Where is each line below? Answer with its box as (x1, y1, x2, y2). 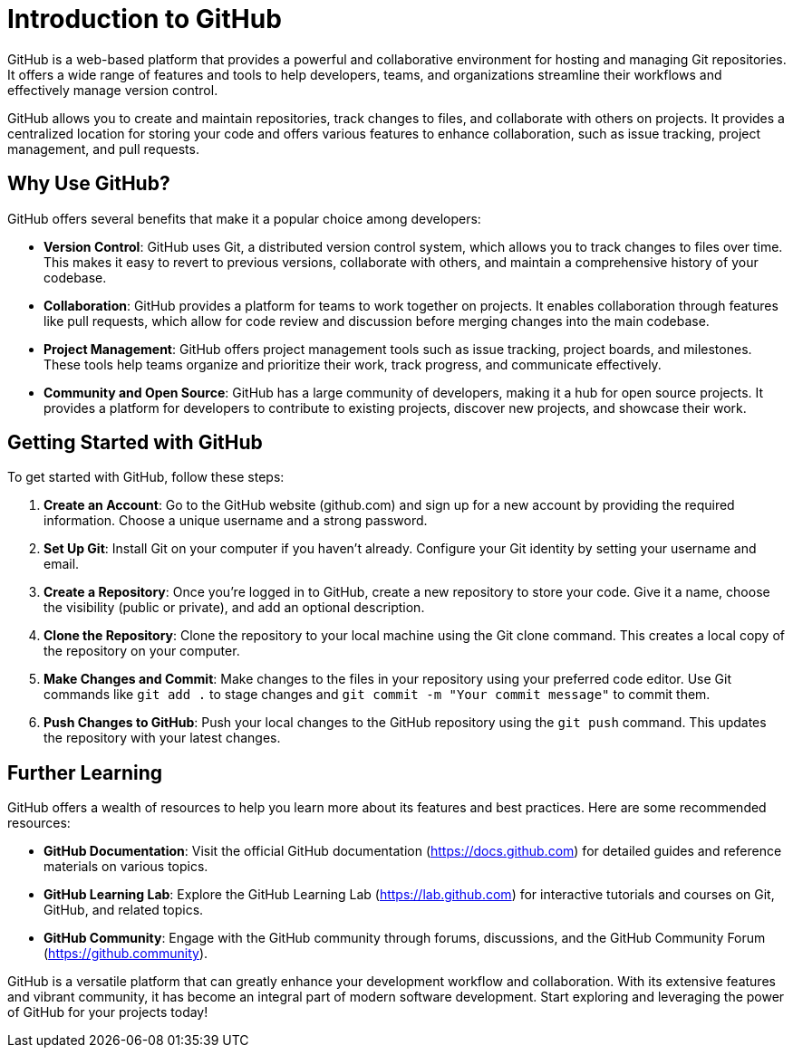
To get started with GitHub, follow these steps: (7, 469, 285, 485)
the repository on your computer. (44, 643, 240, 659)
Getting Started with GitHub (7, 431, 263, 455)
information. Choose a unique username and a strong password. (44, 513, 428, 529)
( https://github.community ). (44, 945, 208, 962)
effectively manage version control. (7, 82, 218, 98)
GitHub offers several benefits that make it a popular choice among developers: (7, 210, 481, 226)
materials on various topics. (44, 858, 208, 875)
